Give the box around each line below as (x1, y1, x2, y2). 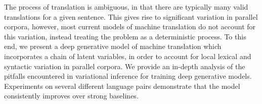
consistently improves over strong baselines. (4, 90, 139, 101)
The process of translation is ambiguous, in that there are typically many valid (4, 2, 248, 12)
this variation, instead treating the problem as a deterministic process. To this (4, 31, 246, 41)
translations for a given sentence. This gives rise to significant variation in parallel (4, 11, 258, 22)
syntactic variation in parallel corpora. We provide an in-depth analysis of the (4, 61, 245, 71)
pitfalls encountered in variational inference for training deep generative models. (4, 71, 252, 81)
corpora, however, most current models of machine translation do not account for (4, 21, 256, 32)
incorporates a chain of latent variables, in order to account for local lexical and (4, 50, 251, 61)
